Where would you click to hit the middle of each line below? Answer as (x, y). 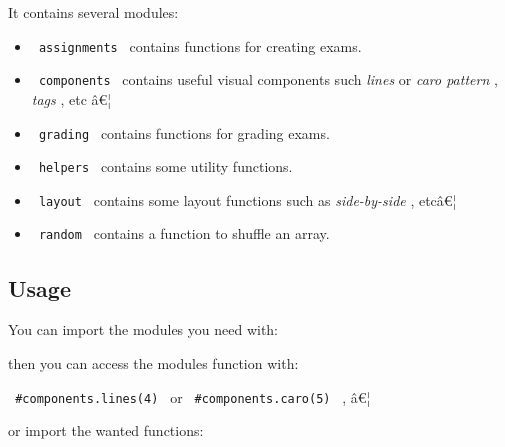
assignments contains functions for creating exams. (200, 45)
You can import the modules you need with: (143, 329)
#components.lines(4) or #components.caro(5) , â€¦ (193, 396)
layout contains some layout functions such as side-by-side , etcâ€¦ (247, 199)
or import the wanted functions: (106, 430)
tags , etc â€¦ (71, 98)
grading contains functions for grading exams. (184, 132)
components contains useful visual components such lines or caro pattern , (268, 79)
